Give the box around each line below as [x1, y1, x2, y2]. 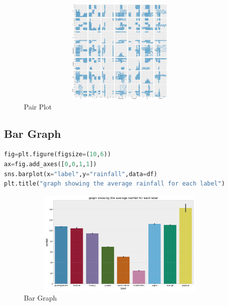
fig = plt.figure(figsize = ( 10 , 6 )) [4, 151, 111, 158]
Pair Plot [24, 101, 52, 111]
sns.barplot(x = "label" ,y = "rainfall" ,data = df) [4, 170, 157, 178]
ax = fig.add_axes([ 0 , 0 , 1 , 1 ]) [4, 160, 97, 168]
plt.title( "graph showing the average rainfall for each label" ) [4, 180, 225, 188]
